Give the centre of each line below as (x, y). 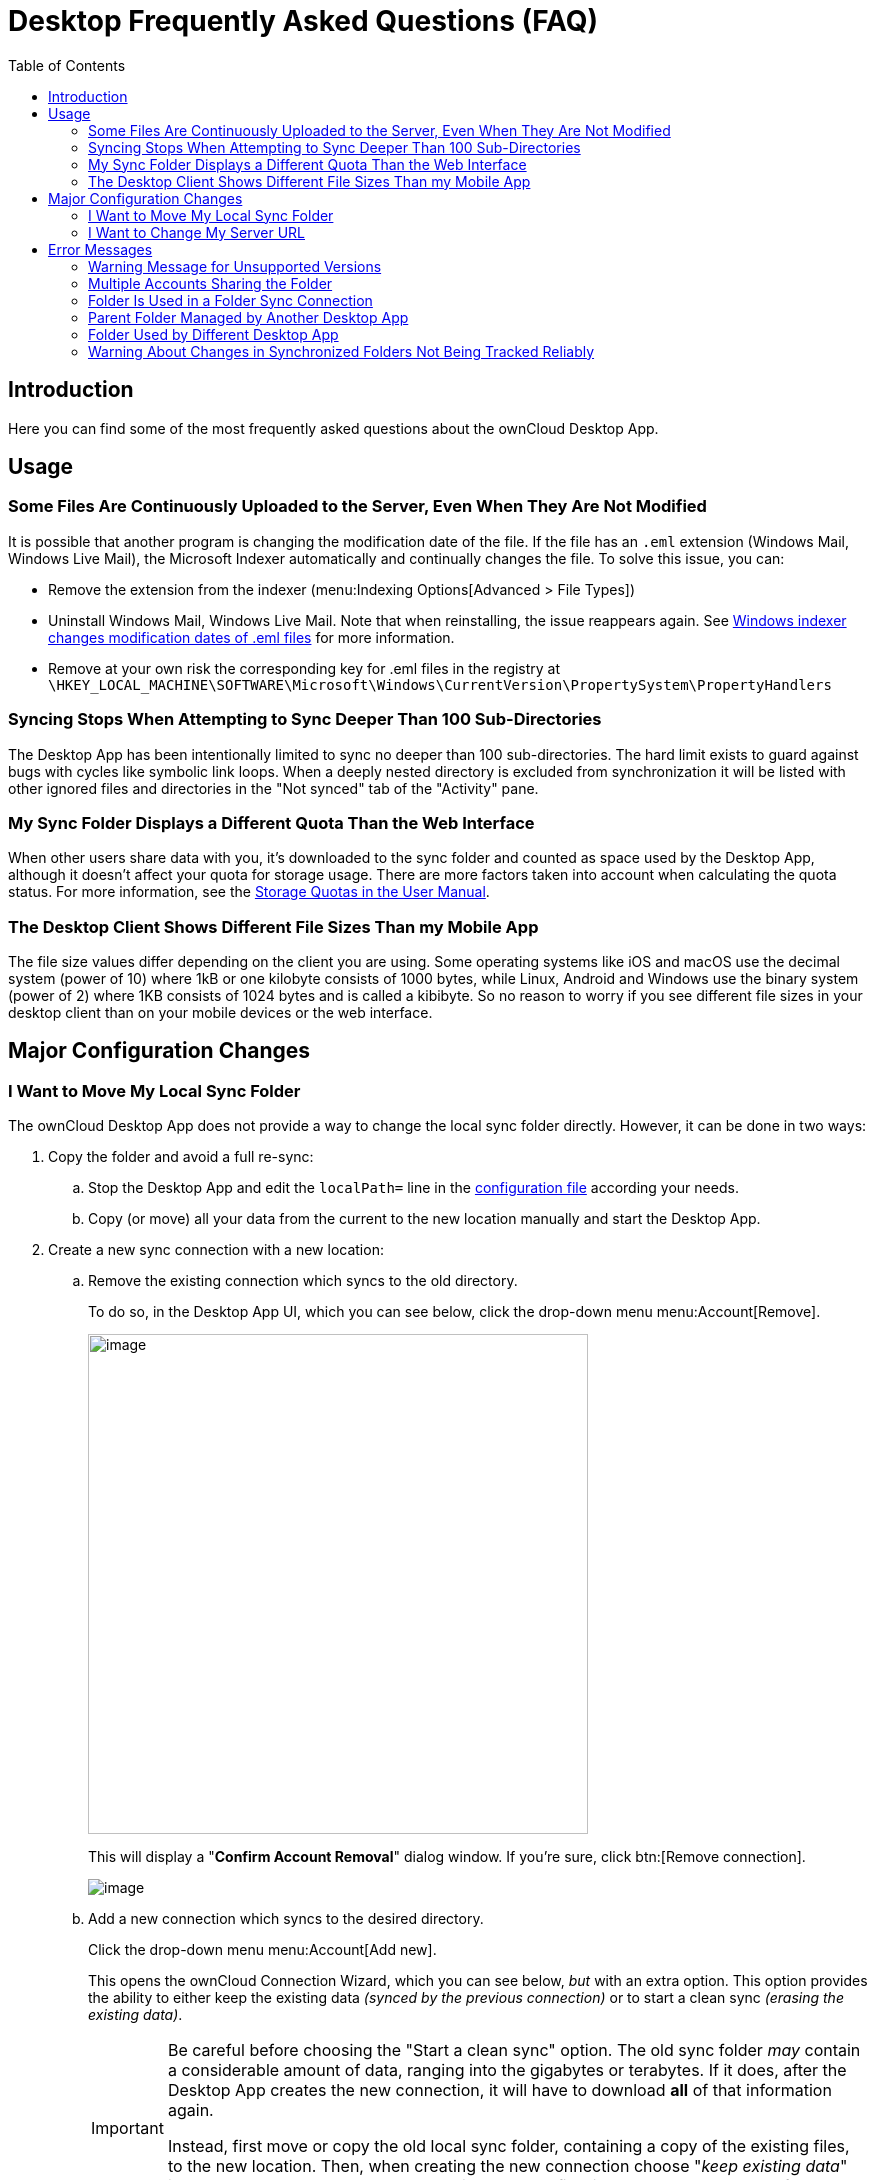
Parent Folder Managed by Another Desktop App (248, 317)
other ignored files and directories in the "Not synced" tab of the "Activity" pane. (273, 788)
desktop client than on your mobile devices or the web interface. (220, 1013)
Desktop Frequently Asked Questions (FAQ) (303, 21)
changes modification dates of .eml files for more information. (251, 637)
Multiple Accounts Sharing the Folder (210, 283)
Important (127, 2128)
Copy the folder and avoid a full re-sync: (181, 1157)
